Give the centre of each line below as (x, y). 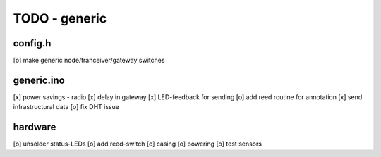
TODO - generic (60, 18)
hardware (35, 127)
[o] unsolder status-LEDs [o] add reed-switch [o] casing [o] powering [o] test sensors (138, 144)
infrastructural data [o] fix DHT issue (66, 107)
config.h (32, 43)
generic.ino (39, 80)
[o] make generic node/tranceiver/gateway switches (89, 61)
